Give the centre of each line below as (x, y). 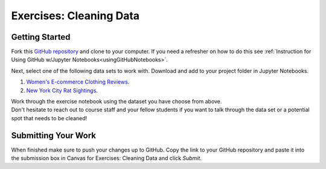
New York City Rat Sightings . (62, 90)
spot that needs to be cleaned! (49, 118)
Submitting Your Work (54, 135)
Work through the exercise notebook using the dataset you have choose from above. (117, 102)
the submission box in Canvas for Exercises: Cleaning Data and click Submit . (107, 158)
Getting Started (41, 37)
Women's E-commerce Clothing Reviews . (78, 82)
